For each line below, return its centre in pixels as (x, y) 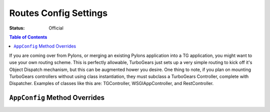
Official (56, 28)
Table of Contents (28, 37)
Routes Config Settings (58, 13)
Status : (17, 28)
